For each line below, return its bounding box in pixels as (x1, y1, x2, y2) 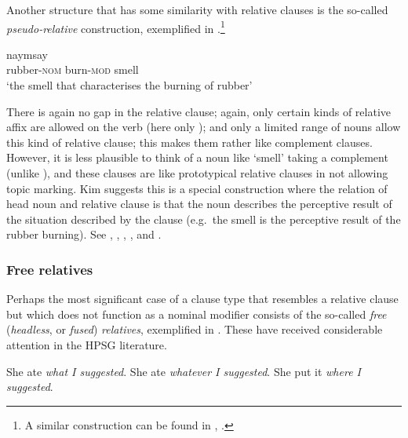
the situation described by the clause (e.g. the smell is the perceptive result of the (6, 210, 401, 227)
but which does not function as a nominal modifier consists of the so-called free (6, 305, 387, 322)
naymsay (6, 46, 48, 62)
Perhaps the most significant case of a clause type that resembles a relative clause (6, 290, 399, 307)
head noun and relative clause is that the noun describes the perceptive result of (6, 195, 392, 212)
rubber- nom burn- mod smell (6, 61, 139, 78)
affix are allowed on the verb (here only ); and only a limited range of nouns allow (6, 119, 401, 135)
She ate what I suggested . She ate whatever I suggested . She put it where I (6, 363, 361, 379)
